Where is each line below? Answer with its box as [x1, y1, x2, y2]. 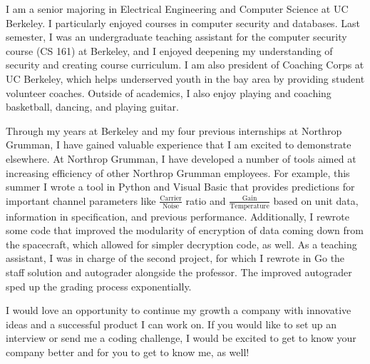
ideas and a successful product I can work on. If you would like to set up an [6, 316, 337, 331]
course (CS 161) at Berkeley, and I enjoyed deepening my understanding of [6, 43, 333, 58]
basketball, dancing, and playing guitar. [6, 99, 179, 114]
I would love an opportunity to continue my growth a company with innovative [6, 303, 351, 318]
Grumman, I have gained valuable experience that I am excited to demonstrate [6, 137, 351, 152]
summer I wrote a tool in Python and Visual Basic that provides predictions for [6, 179, 355, 194]
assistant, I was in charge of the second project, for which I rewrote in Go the [6, 251, 345, 266]
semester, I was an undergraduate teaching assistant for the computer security [6, 29, 347, 44]
